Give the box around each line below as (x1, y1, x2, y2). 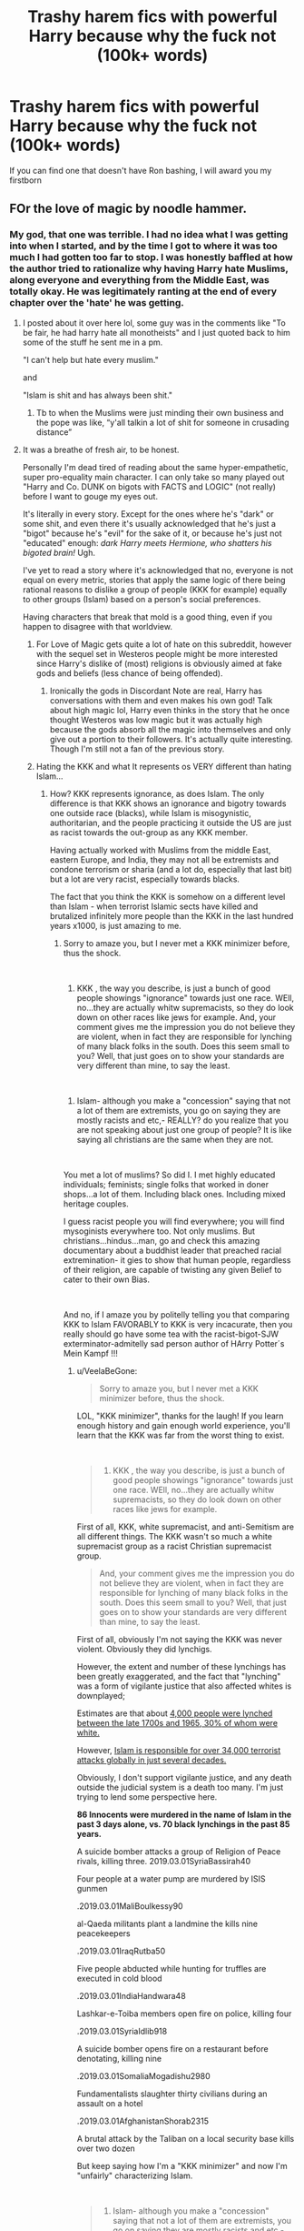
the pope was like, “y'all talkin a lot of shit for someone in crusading (35, 417, 289, 428)
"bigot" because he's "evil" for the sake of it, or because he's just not (22, 528, 283, 539)
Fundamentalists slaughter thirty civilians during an (76, 2088, 268, 2099)
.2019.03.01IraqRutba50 (76, 1945, 166, 1956)
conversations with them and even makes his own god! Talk (49, 694, 273, 706)
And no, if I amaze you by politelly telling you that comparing (63, 1308, 290, 1320)
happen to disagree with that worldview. (22, 621, 172, 631)
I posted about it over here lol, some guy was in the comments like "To (22, 317, 286, 328)
